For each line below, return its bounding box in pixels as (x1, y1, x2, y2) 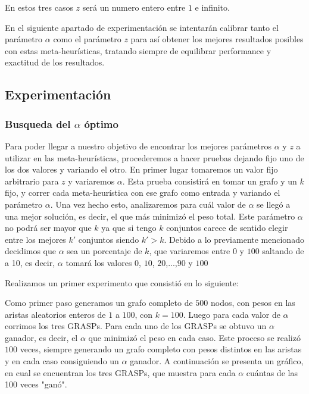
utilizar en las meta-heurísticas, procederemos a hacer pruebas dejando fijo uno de (5, 151, 304, 164)
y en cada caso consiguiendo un (5, 355, 119, 367)
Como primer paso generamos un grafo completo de (5, 296, 193, 309)
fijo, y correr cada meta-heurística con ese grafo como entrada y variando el (5, 186, 280, 199)
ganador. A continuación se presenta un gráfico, (130, 355, 304, 367)
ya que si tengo (101, 221, 157, 234)
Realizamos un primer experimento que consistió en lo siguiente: (5, 276, 239, 289)
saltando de (262, 245, 304, 257)
